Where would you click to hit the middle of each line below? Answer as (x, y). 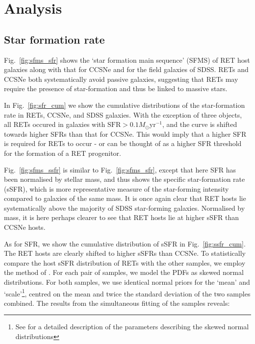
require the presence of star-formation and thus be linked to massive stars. (116, 88)
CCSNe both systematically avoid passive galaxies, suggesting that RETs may (121, 79)
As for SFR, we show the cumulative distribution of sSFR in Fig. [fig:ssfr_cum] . (125, 243)
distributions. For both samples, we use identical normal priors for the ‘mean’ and (127, 282)
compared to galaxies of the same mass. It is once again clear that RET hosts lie (125, 198)
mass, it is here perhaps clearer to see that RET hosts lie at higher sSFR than (122, 217)
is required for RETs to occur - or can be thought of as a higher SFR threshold (123, 143)
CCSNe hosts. (25, 227)
